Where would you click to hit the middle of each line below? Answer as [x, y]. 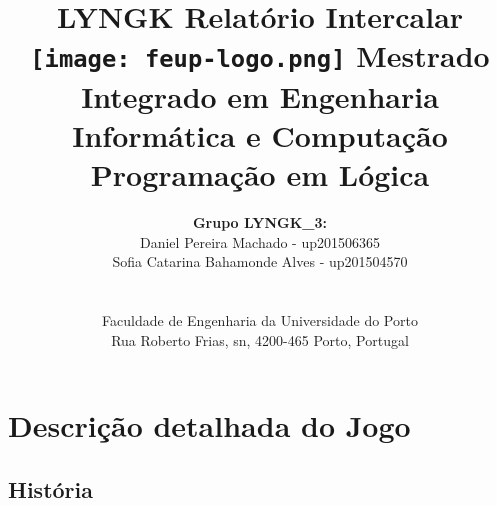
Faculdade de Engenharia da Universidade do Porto [260, 319]
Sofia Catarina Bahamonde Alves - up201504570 [260, 261]
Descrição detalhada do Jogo [209, 425]
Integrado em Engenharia [260, 95]
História [50, 488]
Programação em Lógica [260, 174]
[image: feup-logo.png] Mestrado [260, 55]
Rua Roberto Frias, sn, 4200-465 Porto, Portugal [260, 339]
